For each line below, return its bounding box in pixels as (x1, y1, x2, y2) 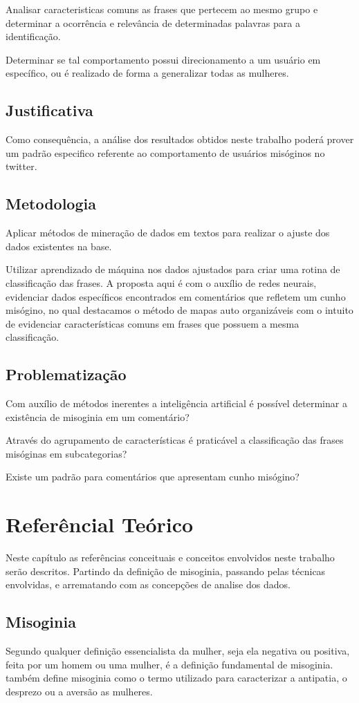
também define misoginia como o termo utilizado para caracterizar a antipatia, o (6, 671, 347, 685)
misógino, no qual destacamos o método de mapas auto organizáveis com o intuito (6, 303, 353, 317)
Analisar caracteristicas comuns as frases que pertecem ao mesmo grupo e (6, 2, 318, 16)
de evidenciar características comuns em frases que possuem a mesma (6, 316, 300, 330)
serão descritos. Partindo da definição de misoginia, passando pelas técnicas (6, 563, 326, 578)
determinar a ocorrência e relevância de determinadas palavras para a (6, 15, 300, 30)
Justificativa (6, 100, 93, 121)
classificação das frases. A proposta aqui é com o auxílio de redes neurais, (6, 275, 317, 290)
